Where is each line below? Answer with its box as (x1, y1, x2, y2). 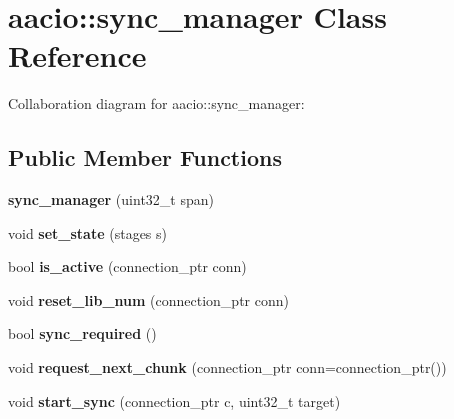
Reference (8, 35, 147, 76)
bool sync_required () (8, 323, 157, 344)
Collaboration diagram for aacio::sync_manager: (8, 93, 305, 114)
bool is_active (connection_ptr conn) (8, 256, 247, 277)
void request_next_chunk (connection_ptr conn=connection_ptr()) (8, 357, 447, 378)
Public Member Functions (8, 142, 282, 173)
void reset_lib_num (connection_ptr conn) (8, 289, 289, 310)
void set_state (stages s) (8, 222, 168, 243)
